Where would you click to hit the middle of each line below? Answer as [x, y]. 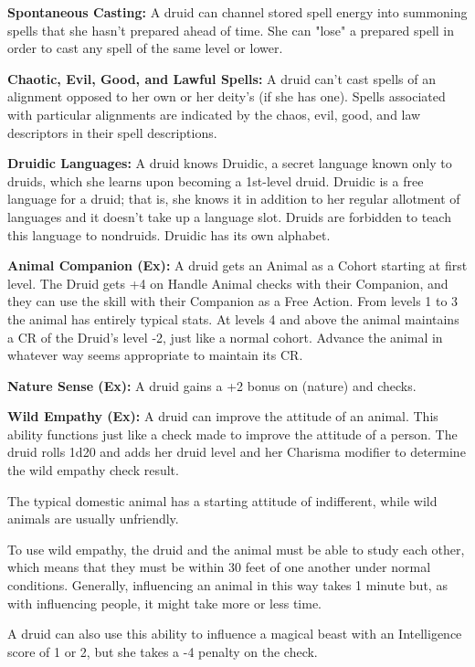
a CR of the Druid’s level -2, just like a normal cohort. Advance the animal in [225, 337]
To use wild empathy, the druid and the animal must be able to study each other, [236, 549]
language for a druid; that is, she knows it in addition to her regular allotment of [234, 199]
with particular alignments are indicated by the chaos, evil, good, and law [214, 114]
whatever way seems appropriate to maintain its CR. [155, 355]
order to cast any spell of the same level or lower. [145, 48]
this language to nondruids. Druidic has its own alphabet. [169, 234]
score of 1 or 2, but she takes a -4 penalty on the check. [163, 651]
